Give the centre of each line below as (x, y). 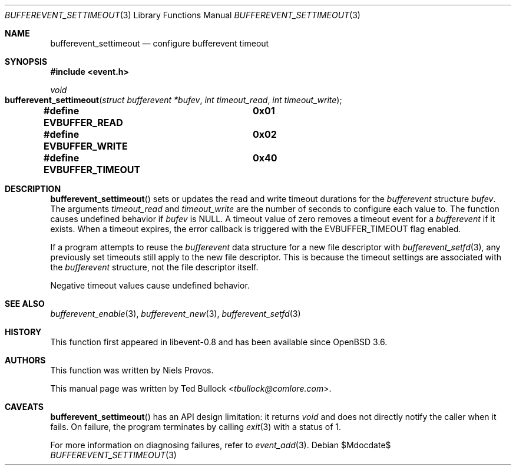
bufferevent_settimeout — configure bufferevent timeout (160, 43)
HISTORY (23, 332)
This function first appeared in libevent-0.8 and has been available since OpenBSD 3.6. (219, 342)
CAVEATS (24, 407)
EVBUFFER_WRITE (86, 146)
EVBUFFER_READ (83, 123)
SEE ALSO (25, 304)
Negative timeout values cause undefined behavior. (150, 285)
